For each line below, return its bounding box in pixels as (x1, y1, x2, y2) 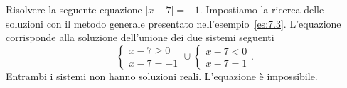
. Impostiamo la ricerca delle (199, 2, 324, 16)
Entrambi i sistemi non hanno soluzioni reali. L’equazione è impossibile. (6, 68, 318, 83)
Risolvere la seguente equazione (6, 2, 142, 16)
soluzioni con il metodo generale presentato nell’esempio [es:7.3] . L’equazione (6, 16, 341, 31)
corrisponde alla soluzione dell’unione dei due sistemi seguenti (6, 30, 274, 45)
